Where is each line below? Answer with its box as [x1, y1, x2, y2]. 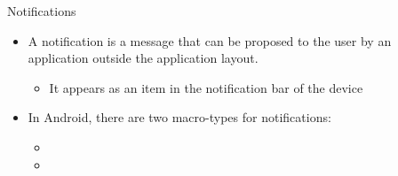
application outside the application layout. [28, 49, 259, 67]
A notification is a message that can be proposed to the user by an [28, 31, 392, 50]
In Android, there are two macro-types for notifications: [28, 108, 331, 126]
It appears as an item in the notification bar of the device [49, 78, 363, 96]
